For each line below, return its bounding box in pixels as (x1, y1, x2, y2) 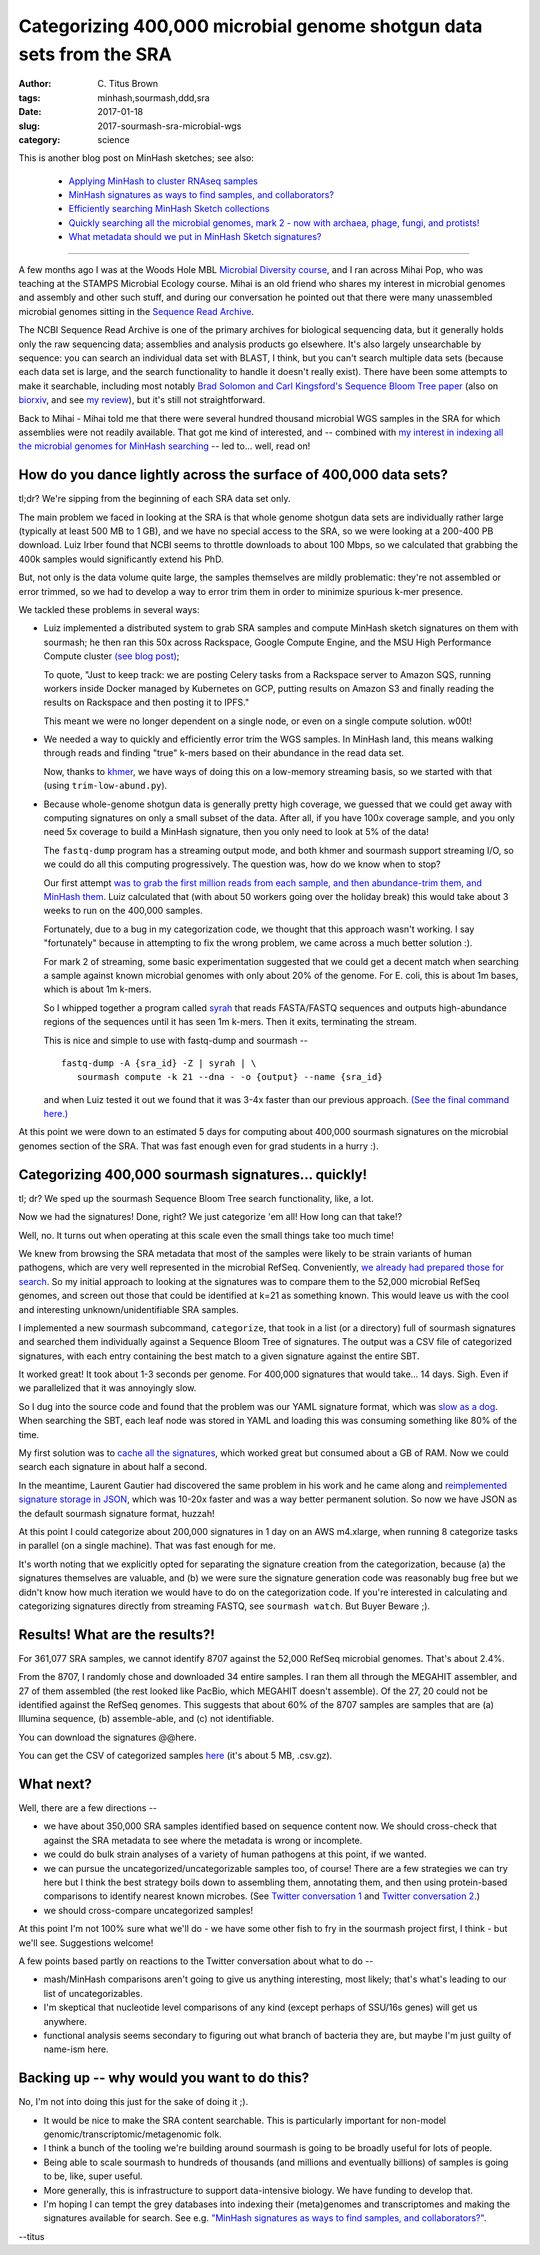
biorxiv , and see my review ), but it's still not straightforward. (18, 394, 266, 406)
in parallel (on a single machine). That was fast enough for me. (18, 1540, 277, 1552)
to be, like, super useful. (43, 2170, 144, 2182)
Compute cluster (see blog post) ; (43, 650, 180, 662)
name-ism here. (43, 2043, 109, 2055)
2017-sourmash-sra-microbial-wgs (97, 120, 242, 132)
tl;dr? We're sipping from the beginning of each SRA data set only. (18, 493, 291, 505)
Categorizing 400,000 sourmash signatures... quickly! (18, 1166, 368, 1183)
